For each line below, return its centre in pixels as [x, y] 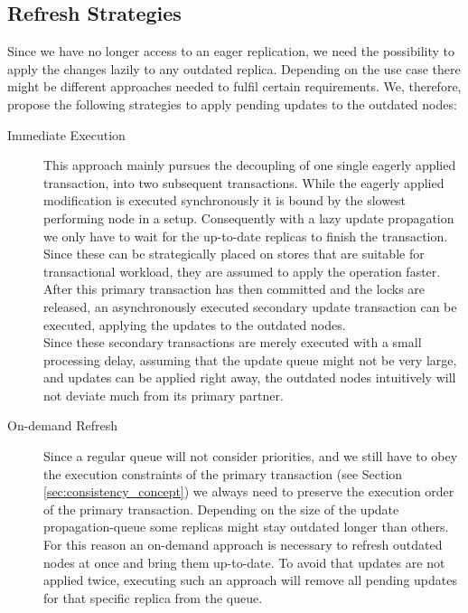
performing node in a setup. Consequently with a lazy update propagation [249, 217]
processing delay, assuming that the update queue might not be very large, [250, 359]
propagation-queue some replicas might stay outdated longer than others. [246, 527]
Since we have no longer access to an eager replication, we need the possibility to [231, 51]
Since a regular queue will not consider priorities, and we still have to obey [251, 456]
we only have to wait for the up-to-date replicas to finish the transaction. [246, 236]
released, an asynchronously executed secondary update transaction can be [250, 306]
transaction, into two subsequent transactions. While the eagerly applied [244, 182]
